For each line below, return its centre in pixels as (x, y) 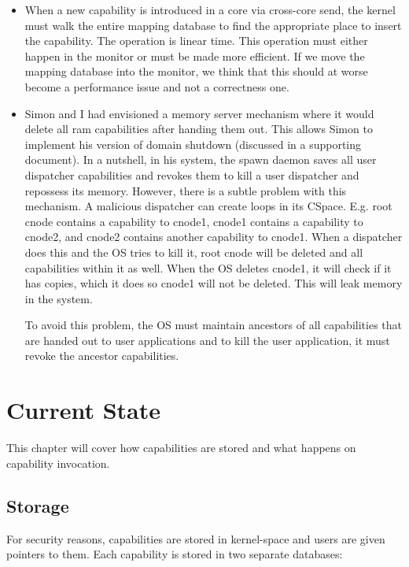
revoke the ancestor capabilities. (102, 356)
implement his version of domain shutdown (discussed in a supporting (193, 144)
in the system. (59, 298)
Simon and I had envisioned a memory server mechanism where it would (199, 113)
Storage (38, 505)
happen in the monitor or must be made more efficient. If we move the (195, 56)
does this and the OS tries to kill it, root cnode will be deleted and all (194, 252)
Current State (84, 410)
